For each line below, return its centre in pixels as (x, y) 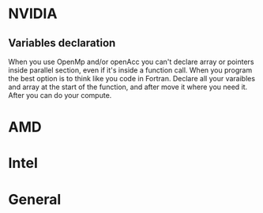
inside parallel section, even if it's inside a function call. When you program (130, 70)
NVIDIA (33, 14)
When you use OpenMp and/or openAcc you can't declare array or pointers (131, 62)
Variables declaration (62, 43)
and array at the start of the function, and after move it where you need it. (128, 87)
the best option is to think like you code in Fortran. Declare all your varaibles (131, 78)
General (35, 199)
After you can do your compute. (60, 95)
